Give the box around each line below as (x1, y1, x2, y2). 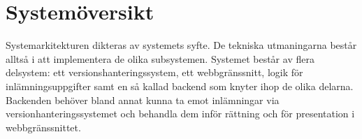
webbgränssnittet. (6, 119, 81, 134)
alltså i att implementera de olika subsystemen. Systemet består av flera (6, 51, 314, 66)
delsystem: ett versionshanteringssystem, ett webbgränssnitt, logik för (6, 65, 303, 80)
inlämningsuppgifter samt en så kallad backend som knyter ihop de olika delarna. (6, 78, 354, 93)
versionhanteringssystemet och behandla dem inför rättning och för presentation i (6, 106, 355, 121)
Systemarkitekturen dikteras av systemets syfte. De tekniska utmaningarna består (6, 38, 357, 52)
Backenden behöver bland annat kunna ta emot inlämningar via (6, 92, 280, 107)
